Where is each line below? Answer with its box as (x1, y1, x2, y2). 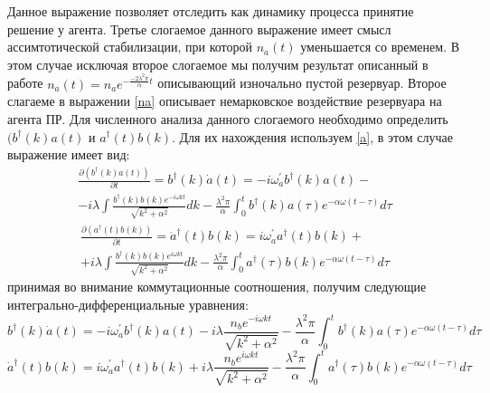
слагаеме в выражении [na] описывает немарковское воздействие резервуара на (7, 91, 442, 110)
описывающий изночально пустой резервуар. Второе (157, 73, 447, 92)
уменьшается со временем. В (300, 37, 460, 56)
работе (7, 73, 43, 92)
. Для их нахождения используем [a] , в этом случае (172, 127, 453, 146)
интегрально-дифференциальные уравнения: (7, 294, 249, 313)
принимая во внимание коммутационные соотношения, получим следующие (7, 277, 427, 296)
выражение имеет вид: (7, 145, 130, 164)
